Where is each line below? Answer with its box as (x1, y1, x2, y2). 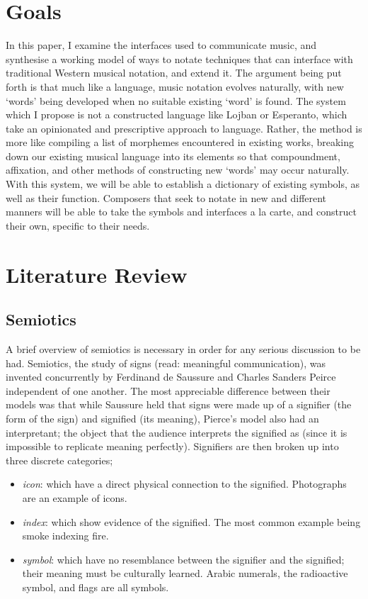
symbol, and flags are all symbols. (22, 579, 169, 594)
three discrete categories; (6, 452, 113, 467)
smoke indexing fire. (22, 528, 109, 543)
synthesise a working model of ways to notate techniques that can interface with (6, 51, 353, 66)
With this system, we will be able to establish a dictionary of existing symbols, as (6, 177, 360, 191)
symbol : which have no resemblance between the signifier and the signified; (22, 552, 345, 566)
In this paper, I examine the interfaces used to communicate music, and (6, 38, 317, 52)
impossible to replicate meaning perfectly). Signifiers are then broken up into (6, 439, 339, 454)
